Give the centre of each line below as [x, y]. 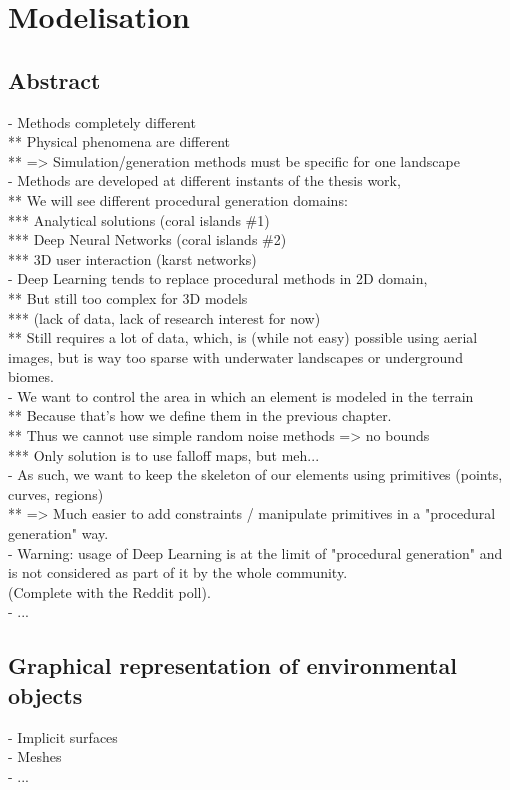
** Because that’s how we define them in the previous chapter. [200, 415]
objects [45, 694]
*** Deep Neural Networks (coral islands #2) [147, 239]
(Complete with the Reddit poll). [109, 591]
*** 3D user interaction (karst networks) [132, 258]
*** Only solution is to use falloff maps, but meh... [164, 454]
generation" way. [58, 533]
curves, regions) [56, 493]
